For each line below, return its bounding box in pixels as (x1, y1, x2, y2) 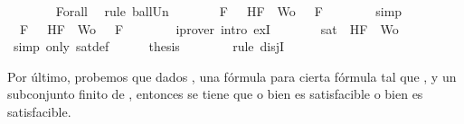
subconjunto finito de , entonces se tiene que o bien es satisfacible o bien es (7, 84, 423, 103)
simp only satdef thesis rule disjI (13, 37, 285, 56)
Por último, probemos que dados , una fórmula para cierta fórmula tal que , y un (7, 66, 457, 85)
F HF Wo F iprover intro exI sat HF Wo (19, 19, 399, 38)
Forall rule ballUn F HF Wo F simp (55, 2, 402, 20)
